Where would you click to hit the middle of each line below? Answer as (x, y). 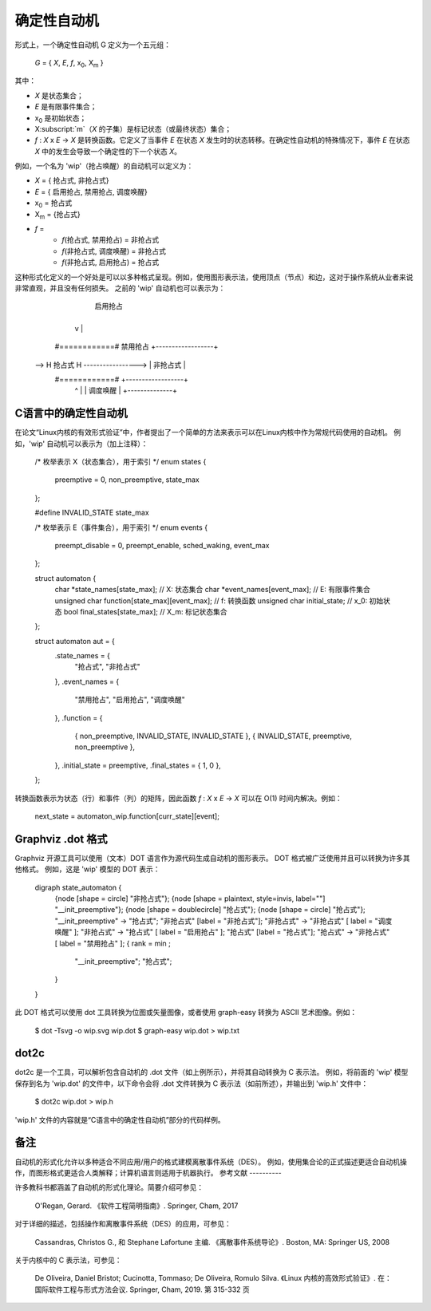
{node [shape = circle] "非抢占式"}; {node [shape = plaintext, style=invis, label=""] (190, 898)
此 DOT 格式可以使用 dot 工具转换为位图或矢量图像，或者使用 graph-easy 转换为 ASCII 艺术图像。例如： (186, 1013)
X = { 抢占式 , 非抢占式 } (72, 180)
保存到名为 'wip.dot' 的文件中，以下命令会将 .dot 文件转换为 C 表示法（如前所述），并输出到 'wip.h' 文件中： (192, 1083)
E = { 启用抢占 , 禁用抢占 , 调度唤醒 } (91, 192)
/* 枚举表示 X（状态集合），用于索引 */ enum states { (121, 462)
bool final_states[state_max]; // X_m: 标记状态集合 (145, 611)
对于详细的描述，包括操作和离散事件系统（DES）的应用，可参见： (123, 1224)
